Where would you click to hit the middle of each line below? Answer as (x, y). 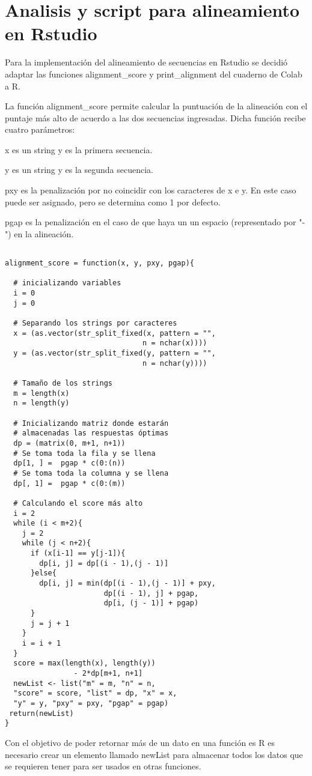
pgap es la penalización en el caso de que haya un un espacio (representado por (151, 222)
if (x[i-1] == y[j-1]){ (78, 553)
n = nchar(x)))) (175, 343)
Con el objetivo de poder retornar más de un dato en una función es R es (140, 742)
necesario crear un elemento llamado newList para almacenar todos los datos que (154, 754)
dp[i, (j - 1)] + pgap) (151, 603)
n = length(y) (41, 403)
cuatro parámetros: (40, 129)
